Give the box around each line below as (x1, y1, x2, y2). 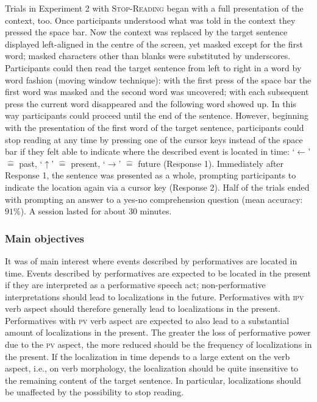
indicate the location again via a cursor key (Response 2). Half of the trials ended (5, 180, 310, 193)
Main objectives (5, 230, 85, 245)
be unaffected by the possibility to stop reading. (5, 386, 184, 398)
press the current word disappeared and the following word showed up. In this (5, 97, 296, 110)
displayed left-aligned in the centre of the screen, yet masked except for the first (5, 37, 303, 50)
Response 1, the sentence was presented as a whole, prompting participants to (5, 169, 296, 182)
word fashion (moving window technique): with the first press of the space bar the (5, 73, 312, 86)
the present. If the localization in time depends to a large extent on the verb (5, 350, 290, 362)
